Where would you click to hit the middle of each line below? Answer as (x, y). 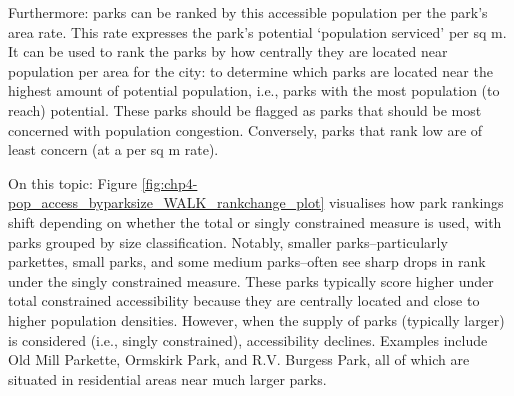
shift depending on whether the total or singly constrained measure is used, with (255, 221)
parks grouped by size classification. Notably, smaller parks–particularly (228, 241)
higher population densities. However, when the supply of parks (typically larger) (256, 319)
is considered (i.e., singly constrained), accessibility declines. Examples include (248, 339)
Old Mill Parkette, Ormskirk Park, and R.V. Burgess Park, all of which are (239, 359)
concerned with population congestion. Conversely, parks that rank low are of (245, 129)
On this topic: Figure (73, 182)
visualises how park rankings (416, 202)
